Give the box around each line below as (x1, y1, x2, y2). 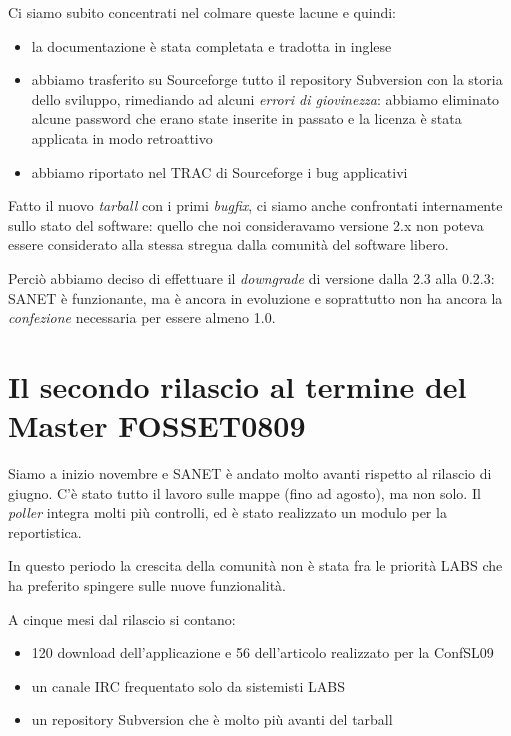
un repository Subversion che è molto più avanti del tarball (31, 709, 393, 730)
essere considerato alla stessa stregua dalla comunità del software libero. (8, 234, 449, 255)
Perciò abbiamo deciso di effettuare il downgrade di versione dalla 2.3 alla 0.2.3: (8, 267, 495, 288)
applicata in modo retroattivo (31, 127, 213, 148)
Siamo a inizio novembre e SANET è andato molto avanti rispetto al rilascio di (8, 463, 492, 484)
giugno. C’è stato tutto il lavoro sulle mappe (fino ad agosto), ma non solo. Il (8, 482, 481, 503)
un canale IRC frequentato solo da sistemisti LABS (31, 675, 345, 696)
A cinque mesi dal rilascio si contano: (8, 608, 236, 629)
